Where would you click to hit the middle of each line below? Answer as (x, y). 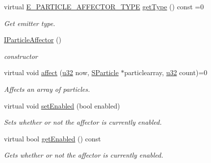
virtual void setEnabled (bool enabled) (62, 105)
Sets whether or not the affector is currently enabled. (83, 122)
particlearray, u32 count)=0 (166, 72)
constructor (21, 56)
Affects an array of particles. (47, 89)
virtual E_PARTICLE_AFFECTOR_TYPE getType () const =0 (104, 6)
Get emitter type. (30, 23)
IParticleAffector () (33, 40)
